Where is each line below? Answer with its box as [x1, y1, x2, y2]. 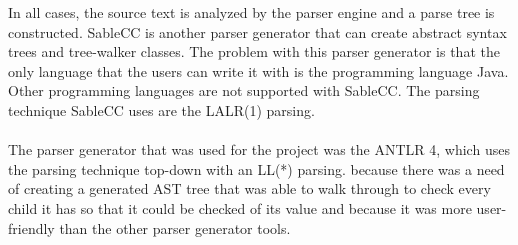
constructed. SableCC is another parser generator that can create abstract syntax [8, 21, 507, 42]
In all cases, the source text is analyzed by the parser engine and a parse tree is [8, 2, 495, 22]
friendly [8, 217, 55, 238]
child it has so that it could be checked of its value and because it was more [8, 197, 472, 218]
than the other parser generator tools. [59, 217, 291, 238]
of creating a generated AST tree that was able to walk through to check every [8, 178, 491, 199]
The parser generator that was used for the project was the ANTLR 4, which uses [8, 139, 510, 160]
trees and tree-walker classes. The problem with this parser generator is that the [8, 41, 500, 62]
